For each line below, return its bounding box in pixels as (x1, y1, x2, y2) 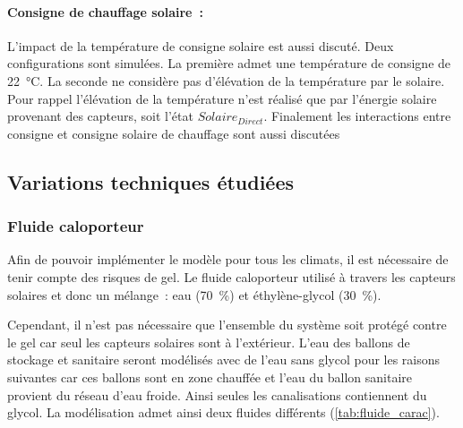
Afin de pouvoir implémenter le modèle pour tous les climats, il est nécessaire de (7, 250, 449, 269)
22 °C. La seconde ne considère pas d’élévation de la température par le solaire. (7, 71, 445, 90)
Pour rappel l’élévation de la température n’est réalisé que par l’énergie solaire (7, 89, 437, 107)
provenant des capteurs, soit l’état (7, 107, 193, 125)
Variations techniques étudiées (7, 167, 295, 195)
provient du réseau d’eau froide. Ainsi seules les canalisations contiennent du (7, 385, 427, 404)
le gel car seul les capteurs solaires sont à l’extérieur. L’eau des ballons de (7, 332, 410, 351)
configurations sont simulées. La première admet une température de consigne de (7, 54, 451, 73)
